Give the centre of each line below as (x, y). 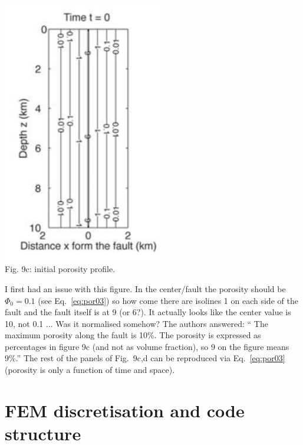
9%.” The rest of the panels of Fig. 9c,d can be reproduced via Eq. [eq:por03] (145, 358)
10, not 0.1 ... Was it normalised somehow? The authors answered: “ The (136, 323)
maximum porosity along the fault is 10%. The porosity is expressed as (133, 335)
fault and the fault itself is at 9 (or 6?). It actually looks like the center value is (148, 312)
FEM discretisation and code (125, 410)
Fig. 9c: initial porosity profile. (60, 269)
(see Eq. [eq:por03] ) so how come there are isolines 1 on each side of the (168, 300)
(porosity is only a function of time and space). (90, 370)
